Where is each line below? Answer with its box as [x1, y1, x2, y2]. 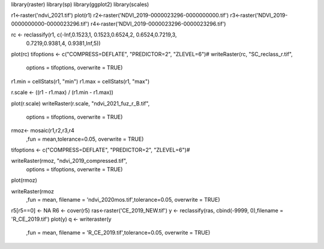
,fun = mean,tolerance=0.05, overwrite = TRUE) [26, 135, 144, 142]
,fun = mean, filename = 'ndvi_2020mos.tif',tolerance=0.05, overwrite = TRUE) [26, 196, 220, 204]
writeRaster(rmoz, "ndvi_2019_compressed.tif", [11, 157, 127, 165]
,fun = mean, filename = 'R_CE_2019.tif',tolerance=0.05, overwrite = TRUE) [26, 229, 211, 236]
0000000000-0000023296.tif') [11, 20, 90, 27]
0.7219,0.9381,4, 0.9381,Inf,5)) [26, 40, 101, 47]
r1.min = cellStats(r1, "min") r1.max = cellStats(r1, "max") [11, 78, 150, 85]
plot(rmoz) [11, 177, 37, 184]
